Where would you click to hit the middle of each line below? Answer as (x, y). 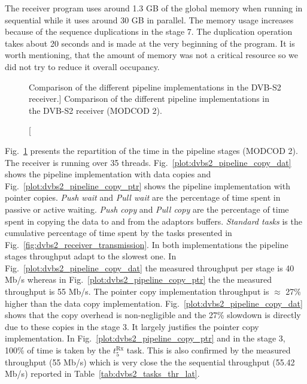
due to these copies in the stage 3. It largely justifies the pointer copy (132, 326)
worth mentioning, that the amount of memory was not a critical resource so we (151, 55)
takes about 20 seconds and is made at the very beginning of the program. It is (150, 43)
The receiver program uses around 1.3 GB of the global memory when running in (154, 8)
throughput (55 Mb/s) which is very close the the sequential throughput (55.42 (150, 362)
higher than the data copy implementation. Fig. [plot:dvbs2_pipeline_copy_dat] (154, 303)
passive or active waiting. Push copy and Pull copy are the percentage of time (147, 209)
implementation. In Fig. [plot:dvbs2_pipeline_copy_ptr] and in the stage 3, (145, 338)
